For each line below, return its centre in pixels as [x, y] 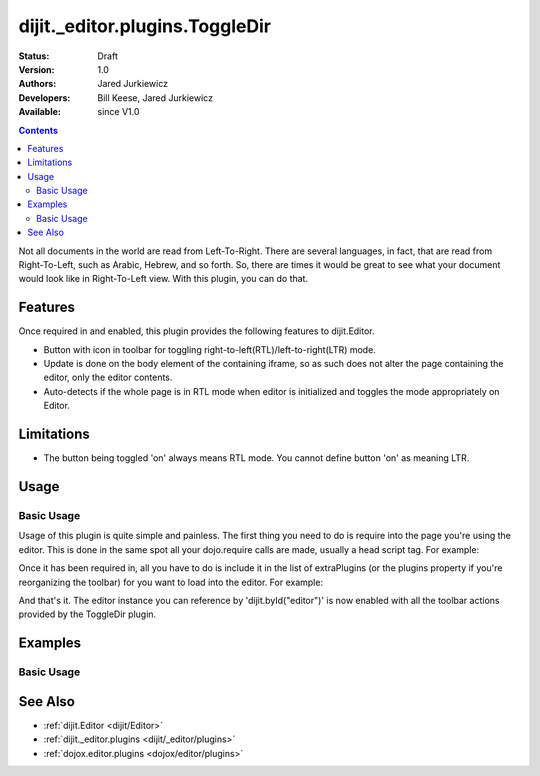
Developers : [44, 97]
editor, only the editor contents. [108, 377]
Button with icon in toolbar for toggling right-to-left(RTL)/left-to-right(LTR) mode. [210, 349]
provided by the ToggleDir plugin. [87, 614]
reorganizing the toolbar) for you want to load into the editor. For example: [171, 582]
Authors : [37, 84]
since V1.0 [118, 112]
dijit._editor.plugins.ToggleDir [145, 26]
